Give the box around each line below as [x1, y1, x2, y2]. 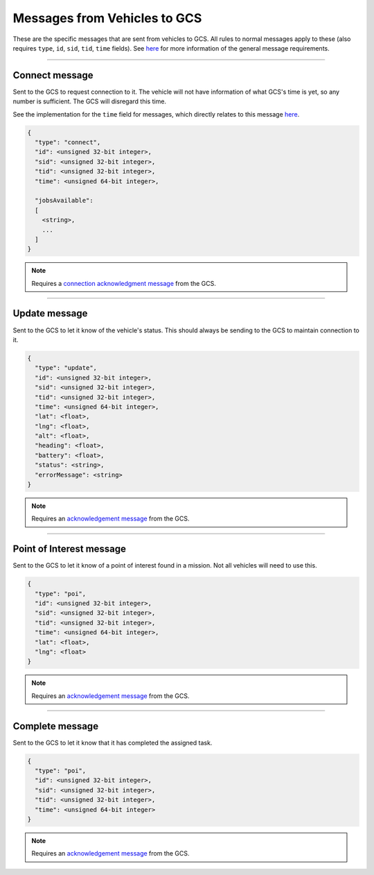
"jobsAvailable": [35, 196, 93, 205]
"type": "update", [35, 364, 97, 372]
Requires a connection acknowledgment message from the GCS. [31, 279, 216, 287]
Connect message [12, 69, 93, 81]
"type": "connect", [35, 139, 101, 146]
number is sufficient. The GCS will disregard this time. [12, 97, 166, 105]
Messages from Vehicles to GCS [12, 10, 202, 26]
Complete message [12, 720, 99, 732]
